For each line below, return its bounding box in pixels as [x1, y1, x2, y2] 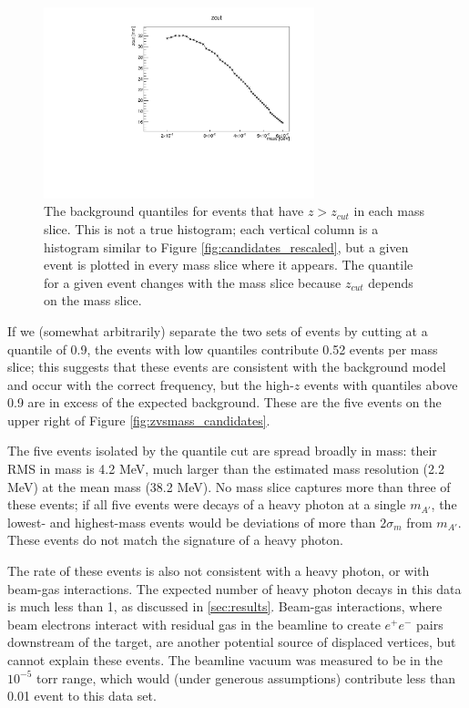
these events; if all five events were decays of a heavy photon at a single [7, 495, 406, 514]
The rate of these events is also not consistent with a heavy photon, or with [7, 561, 430, 580]
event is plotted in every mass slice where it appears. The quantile [44, 255, 413, 274]
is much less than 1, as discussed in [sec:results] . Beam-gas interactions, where [7, 597, 443, 616]
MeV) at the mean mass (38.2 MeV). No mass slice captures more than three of [7, 477, 451, 496]
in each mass [353, 201, 425, 221]
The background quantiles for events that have [44, 201, 304, 221]
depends [368, 272, 413, 292]
